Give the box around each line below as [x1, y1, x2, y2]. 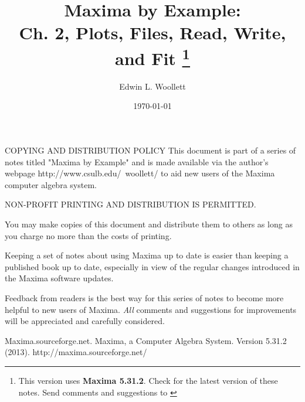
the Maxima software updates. [5, 272, 114, 284]
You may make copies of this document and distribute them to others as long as [5, 217, 293, 230]
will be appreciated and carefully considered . [5, 315, 165, 327]
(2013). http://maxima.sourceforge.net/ [5, 346, 147, 358]
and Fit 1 [114, 43, 191, 70]
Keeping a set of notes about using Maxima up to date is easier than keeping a [5, 249, 289, 261]
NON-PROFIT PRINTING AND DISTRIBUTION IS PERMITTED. [5, 198, 256, 210]
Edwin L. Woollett [119, 80, 186, 92]
